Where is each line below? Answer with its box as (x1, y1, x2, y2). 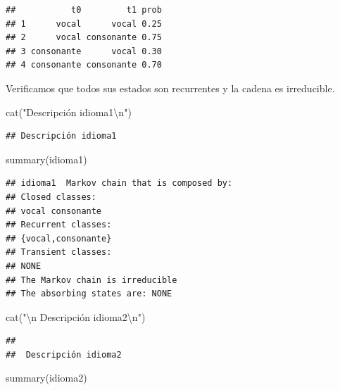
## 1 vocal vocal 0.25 (6, 18, 162, 29)
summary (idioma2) (6, 370, 87, 385)
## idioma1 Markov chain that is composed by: (6, 178, 233, 189)
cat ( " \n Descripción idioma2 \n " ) (6, 309, 146, 324)
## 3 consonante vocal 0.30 (6, 46, 162, 56)
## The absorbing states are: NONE (6, 289, 172, 299)
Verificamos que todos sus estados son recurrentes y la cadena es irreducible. (6, 80, 335, 95)
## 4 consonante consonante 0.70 (6, 60, 162, 70)
